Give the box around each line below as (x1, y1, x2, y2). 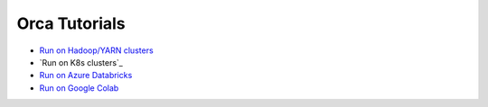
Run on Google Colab (39, 82, 119, 94)
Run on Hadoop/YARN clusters (39, 45, 154, 56)
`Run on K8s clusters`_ (39, 57, 124, 67)
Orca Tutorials (16, 13, 126, 33)
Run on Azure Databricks (39, 70, 133, 81)
